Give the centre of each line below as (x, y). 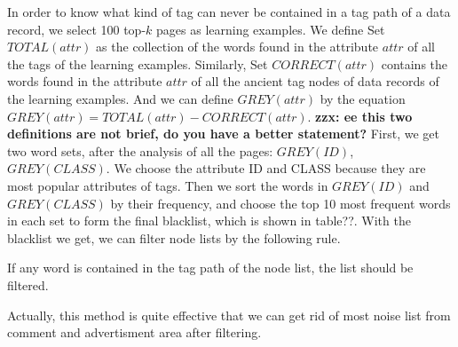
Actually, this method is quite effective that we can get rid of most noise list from (229, 315)
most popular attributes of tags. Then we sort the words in (168, 185)
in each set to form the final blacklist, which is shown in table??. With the (209, 221)
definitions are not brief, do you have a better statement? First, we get (224, 134)
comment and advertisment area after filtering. (134, 332)
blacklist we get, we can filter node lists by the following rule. (174, 237)
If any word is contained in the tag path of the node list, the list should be (210, 268)
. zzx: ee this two (360, 116)
